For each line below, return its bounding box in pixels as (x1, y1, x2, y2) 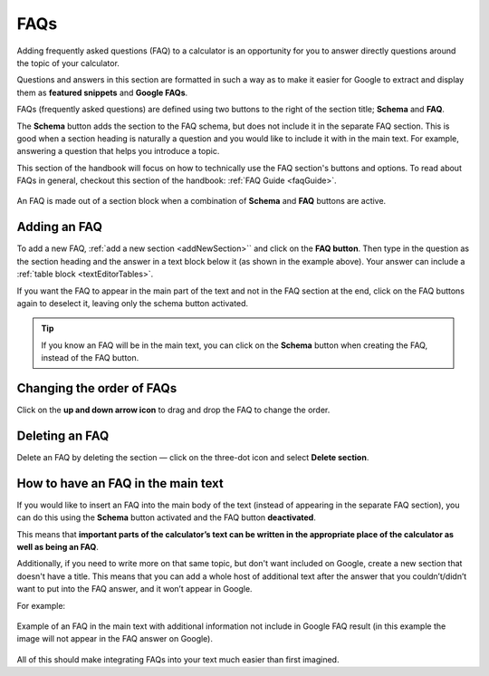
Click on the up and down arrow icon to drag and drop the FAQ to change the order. (16, 404, 331, 415)
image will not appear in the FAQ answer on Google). (16, 633, 213, 644)
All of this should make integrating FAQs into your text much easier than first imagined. (16, 653, 340, 665)
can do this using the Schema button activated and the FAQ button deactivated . (16, 512, 316, 523)
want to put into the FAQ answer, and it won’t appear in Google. (16, 584, 253, 594)
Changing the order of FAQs (16, 381, 177, 396)
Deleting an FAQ (16, 428, 110, 443)
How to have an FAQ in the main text (16, 476, 224, 491)
